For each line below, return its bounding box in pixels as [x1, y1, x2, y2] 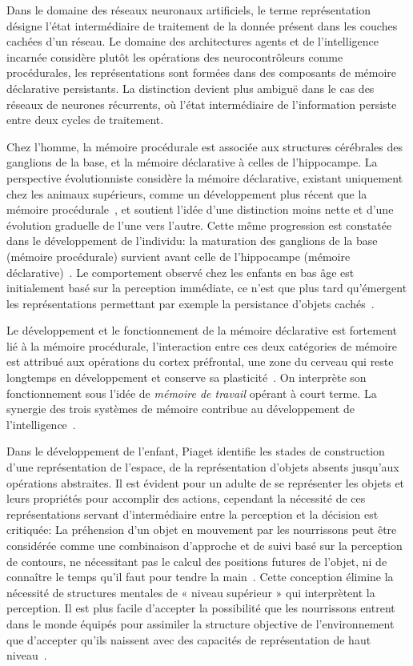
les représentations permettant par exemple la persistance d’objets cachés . [6, 295, 375, 311]
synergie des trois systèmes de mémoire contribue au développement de [6, 400, 355, 417]
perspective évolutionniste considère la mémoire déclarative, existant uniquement [6, 169, 403, 186]
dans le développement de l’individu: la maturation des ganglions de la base [6, 232, 378, 249]
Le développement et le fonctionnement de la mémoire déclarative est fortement [6, 322, 397, 339]
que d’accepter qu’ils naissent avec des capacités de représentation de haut [6, 631, 371, 648]
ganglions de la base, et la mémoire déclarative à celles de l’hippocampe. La [6, 154, 378, 171]
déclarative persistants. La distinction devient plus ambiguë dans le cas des [6, 79, 375, 96]
